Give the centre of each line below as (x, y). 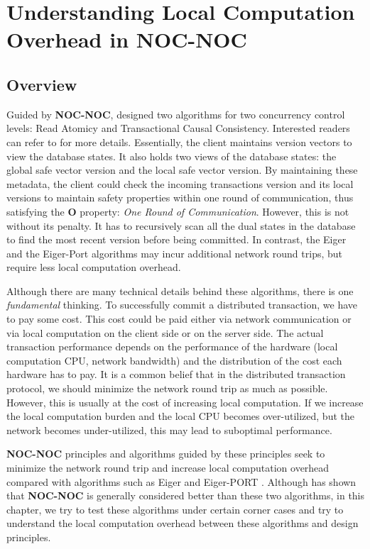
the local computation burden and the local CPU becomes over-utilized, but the (180, 416)
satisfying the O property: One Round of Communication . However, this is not (178, 211)
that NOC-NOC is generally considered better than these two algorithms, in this (186, 495)
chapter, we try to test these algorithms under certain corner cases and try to (175, 509)
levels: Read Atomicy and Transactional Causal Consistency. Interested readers (178, 128)
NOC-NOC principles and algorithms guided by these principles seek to (166, 454)
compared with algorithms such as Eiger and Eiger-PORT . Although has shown (181, 481)
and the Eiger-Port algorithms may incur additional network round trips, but (175, 253)
